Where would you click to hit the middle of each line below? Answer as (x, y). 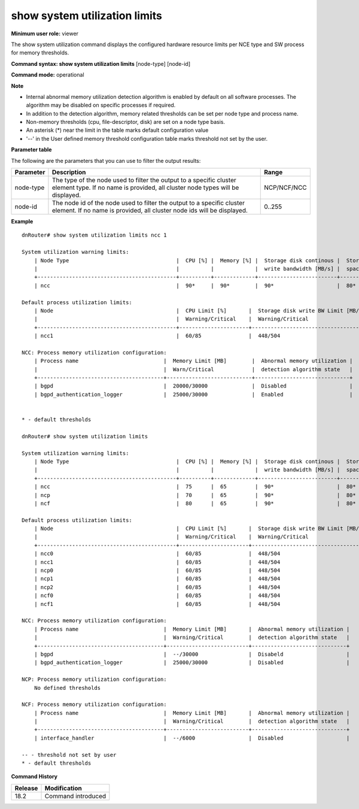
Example (22, 222)
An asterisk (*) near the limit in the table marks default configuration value (117, 130)
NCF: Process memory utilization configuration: (94, 705)
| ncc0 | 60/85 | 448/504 (157, 554)
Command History (34, 777)
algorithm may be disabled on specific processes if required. (101, 105)
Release (26, 788)
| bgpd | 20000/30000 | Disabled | (193, 386)
